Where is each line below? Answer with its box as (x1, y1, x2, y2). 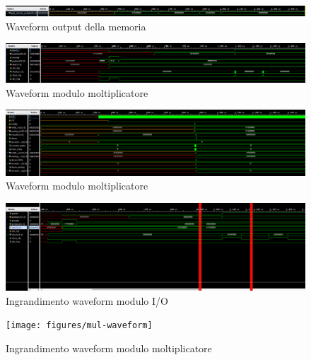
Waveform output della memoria (6, 18, 146, 33)
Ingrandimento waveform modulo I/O (6, 293, 168, 308)
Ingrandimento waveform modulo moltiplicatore (6, 341, 212, 356)
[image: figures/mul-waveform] (6, 320, 153, 331)
